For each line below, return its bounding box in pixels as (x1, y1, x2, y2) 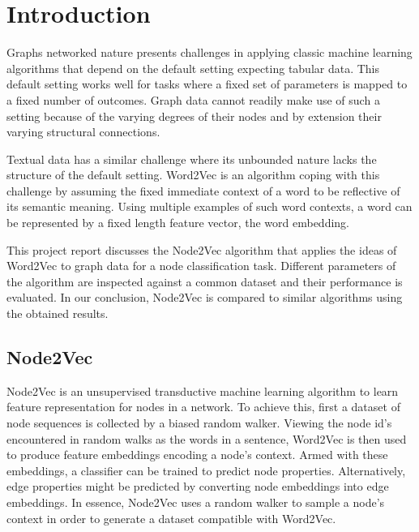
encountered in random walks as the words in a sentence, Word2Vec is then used (6, 430, 407, 447)
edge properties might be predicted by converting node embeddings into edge (6, 478, 389, 495)
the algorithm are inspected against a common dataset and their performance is (6, 272, 403, 290)
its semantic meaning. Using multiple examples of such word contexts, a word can (6, 198, 413, 215)
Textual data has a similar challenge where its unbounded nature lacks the (6, 150, 377, 167)
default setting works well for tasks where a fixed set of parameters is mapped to (6, 75, 408, 92)
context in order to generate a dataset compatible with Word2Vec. (6, 509, 336, 526)
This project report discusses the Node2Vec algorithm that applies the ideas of (6, 241, 397, 258)
